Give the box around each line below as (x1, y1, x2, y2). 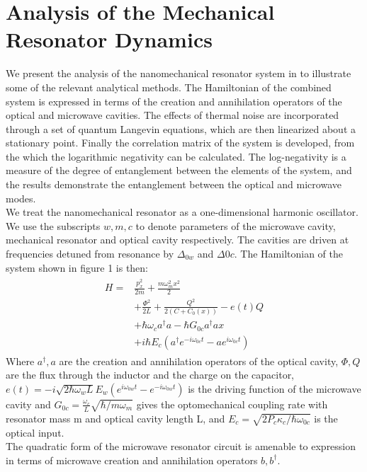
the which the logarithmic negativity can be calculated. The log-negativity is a (6, 149, 346, 163)
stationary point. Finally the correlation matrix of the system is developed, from (6, 135, 355, 150)
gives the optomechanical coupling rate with (136, 396, 328, 411)
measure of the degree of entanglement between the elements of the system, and (6, 163, 352, 178)
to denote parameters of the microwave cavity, (135, 218, 336, 233)
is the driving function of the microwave (188, 381, 361, 396)
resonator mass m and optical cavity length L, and (6, 410, 225, 425)
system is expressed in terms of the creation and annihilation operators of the (6, 93, 342, 108)
